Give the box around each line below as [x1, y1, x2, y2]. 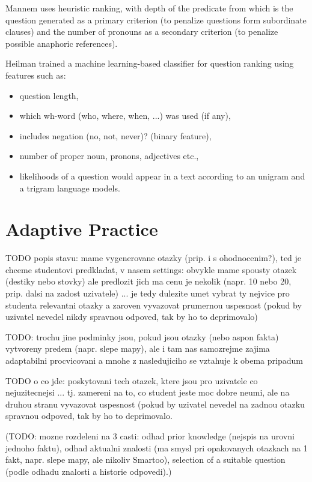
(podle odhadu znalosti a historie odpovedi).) [5, 465, 172, 477]
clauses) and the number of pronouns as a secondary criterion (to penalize [5, 25, 278, 38]
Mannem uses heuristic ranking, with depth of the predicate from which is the [5, 2, 293, 14]
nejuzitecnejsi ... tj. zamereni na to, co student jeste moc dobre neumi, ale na [5, 386, 290, 399]
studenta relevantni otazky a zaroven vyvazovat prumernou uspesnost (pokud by [5, 298, 302, 311]
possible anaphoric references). [5, 37, 118, 49]
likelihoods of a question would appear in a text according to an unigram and [19, 169, 305, 182]
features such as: [5, 68, 66, 81]
